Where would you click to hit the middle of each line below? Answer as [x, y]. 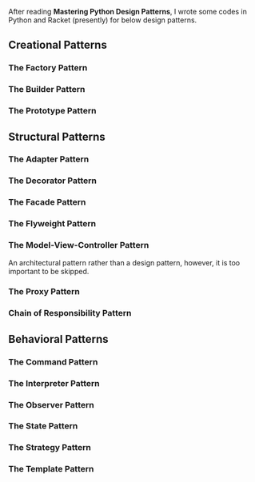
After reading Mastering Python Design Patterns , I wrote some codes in [128, 12]
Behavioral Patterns [59, 339]
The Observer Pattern [51, 404]
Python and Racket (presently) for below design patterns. [103, 20]
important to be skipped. [49, 271]
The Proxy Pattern [44, 292]
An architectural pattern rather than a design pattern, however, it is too [124, 262]
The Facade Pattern [47, 202]
